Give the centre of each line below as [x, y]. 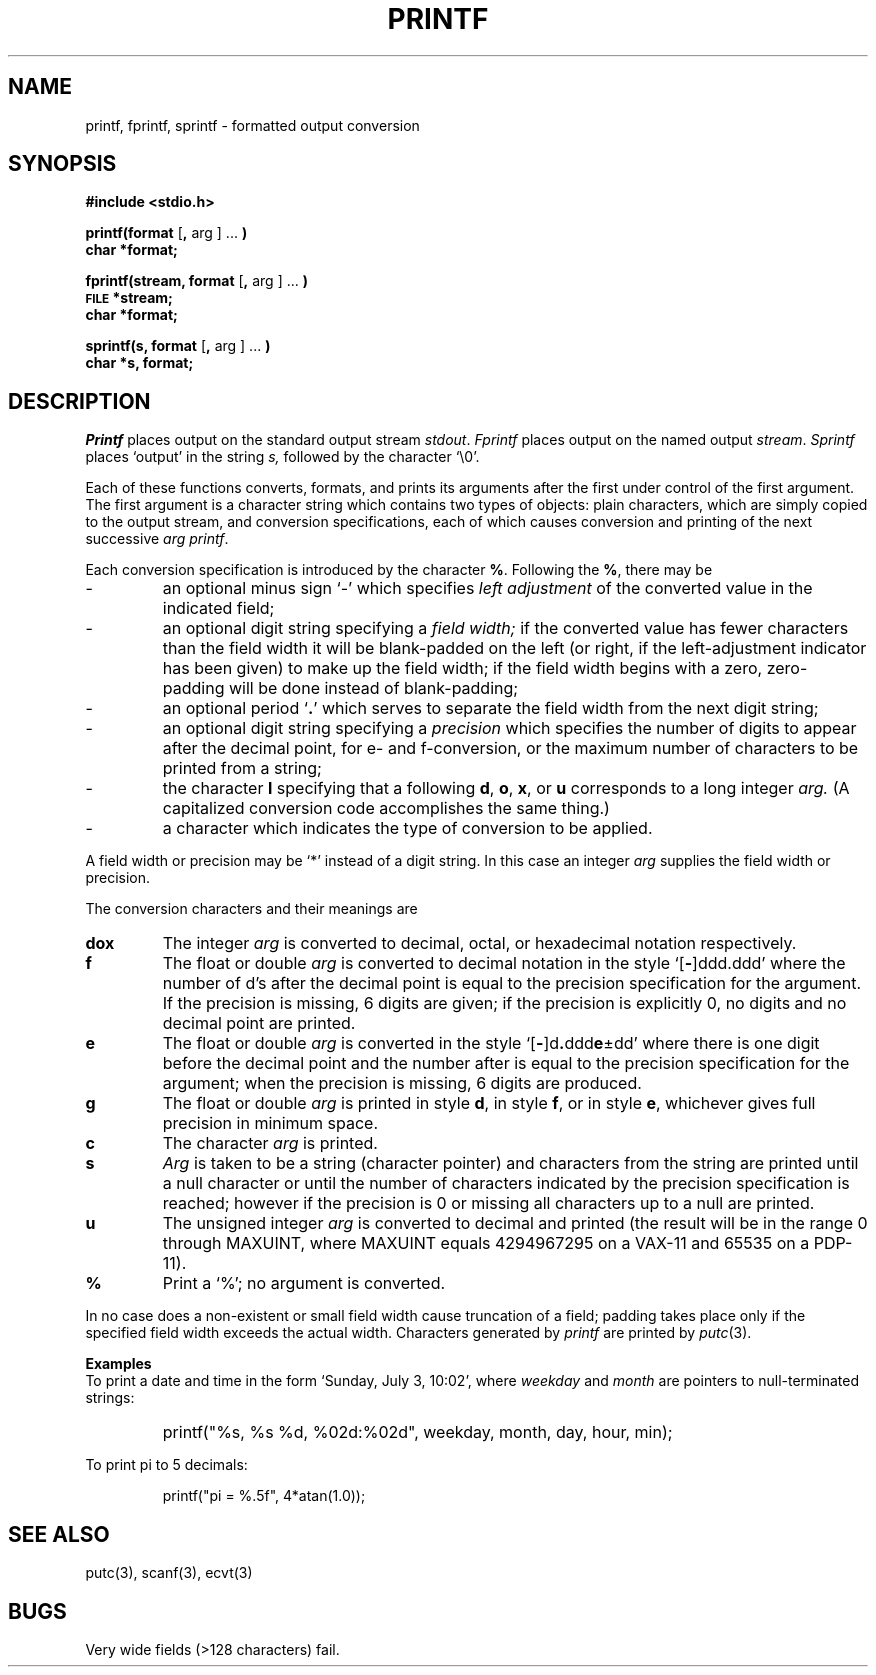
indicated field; [218, 608]
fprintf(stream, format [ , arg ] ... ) [197, 281]
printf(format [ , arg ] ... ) [166, 233]
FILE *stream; [129, 298]
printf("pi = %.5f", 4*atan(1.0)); [264, 1496]
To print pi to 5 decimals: [166, 1465]
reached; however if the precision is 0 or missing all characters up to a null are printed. [488, 1203]
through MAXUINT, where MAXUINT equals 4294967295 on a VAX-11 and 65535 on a [486, 1243]
